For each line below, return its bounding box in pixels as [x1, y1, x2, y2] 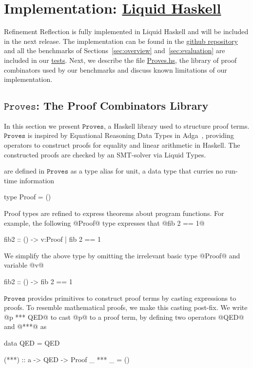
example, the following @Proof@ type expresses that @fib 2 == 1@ [4, 217, 205, 228]
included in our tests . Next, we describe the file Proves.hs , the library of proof [4, 55, 237, 65]
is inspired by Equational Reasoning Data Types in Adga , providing [27, 130, 234, 140]
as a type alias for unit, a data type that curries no [70, 166, 223, 176]
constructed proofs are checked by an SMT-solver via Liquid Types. [4, 149, 206, 159]
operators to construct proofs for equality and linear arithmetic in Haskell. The [4, 140, 240, 150]
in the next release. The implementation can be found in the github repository [4, 36, 238, 46]
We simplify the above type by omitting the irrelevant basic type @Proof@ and [4, 250, 240, 260]
